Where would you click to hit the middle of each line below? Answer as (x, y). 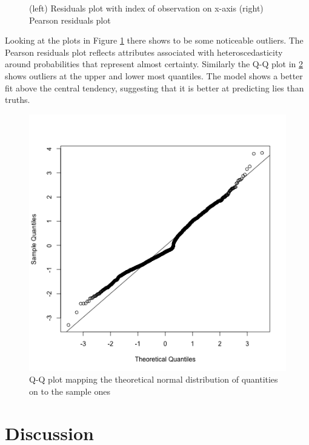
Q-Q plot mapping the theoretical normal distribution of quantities (154, 379)
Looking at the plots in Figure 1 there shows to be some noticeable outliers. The (154, 40)
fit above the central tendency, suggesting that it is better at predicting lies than (154, 87)
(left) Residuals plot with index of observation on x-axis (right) (146, 8)
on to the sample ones (70, 391)
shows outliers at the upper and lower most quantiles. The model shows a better (154, 75)
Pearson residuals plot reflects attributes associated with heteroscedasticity (144, 52)
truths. (18, 100)
